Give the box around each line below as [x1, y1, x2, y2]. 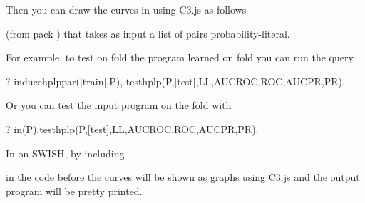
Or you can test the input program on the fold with [6, 98, 232, 113]
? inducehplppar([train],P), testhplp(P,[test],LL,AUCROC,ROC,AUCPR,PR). [6, 73, 345, 88]
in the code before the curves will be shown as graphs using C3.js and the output [6, 170, 360, 184]
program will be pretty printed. [6, 183, 143, 198]
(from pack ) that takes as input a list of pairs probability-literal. [6, 26, 290, 41]
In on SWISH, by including [6, 145, 125, 160]
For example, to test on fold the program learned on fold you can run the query [6, 50, 354, 65]
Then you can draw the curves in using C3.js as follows [6, 2, 247, 16]
